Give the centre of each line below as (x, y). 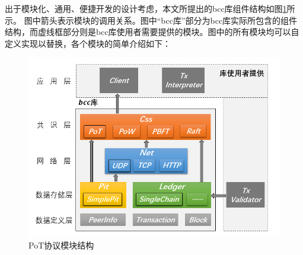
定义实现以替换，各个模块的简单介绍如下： (88, 43)
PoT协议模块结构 (61, 245)
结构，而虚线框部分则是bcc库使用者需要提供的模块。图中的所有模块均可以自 (152, 32)
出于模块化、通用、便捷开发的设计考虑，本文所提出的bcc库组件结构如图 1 (146, 8)
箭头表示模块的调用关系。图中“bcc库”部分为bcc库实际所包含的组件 (169, 20)
